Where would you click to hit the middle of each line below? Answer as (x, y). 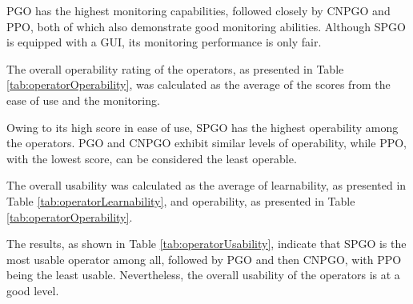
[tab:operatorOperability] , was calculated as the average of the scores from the (198, 84)
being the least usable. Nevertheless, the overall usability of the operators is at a (203, 275)
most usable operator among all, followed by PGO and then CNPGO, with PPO (204, 259)
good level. (33, 290)
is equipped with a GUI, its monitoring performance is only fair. (164, 42)
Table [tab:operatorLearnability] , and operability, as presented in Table (181, 200)
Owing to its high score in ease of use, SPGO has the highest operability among (202, 127)
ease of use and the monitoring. (83, 100)
